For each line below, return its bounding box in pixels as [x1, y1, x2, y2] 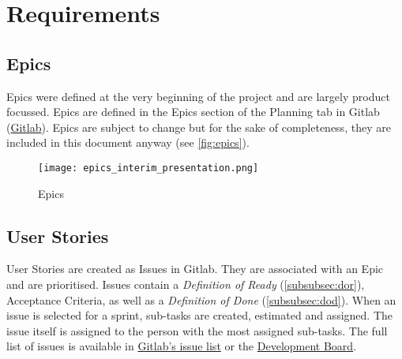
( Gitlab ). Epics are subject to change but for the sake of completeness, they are [6, 118, 391, 135]
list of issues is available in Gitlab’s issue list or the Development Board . [6, 338, 357, 354]
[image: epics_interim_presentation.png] [38, 162, 259, 174]
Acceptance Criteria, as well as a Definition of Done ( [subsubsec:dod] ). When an [6, 291, 396, 308]
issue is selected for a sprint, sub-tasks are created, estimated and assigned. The [6, 307, 393, 323]
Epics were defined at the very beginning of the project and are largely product [6, 88, 390, 104]
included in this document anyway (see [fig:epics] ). [6, 134, 250, 151]
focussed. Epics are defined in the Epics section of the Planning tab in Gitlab [6, 103, 380, 120]
